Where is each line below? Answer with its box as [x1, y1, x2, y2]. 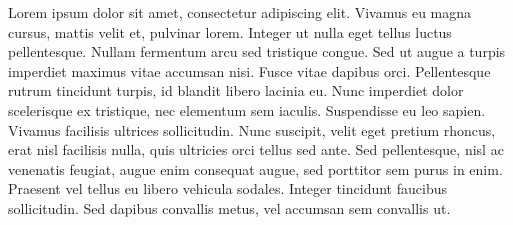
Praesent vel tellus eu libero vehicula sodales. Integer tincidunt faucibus [8, 178, 447, 199]
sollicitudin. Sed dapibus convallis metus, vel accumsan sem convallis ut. [8, 197, 451, 218]
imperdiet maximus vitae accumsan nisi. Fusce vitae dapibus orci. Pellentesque [8, 60, 491, 81]
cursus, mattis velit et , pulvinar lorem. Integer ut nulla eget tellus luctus [8, 21, 452, 42]
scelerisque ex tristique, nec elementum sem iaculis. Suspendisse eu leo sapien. [8, 99, 486, 120]
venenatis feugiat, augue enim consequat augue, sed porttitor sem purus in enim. [8, 158, 503, 179]
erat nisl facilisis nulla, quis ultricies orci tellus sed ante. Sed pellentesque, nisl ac [8, 139, 504, 160]
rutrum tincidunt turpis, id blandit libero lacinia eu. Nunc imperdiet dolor [8, 80, 464, 101]
